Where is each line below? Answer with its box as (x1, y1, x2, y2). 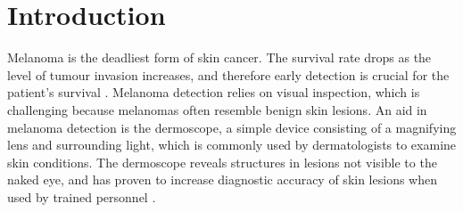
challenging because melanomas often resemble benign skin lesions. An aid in (7, 100, 427, 118)
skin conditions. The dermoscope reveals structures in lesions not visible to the (7, 152, 437, 171)
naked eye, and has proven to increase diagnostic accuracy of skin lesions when (7, 170, 437, 189)
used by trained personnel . (7, 187, 156, 206)
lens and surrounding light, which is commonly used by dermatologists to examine (7, 135, 457, 154)
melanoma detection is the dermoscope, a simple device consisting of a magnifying (7, 118, 457, 136)
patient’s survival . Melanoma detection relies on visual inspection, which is (7, 83, 420, 102)
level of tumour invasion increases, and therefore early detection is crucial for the (7, 65, 450, 84)
